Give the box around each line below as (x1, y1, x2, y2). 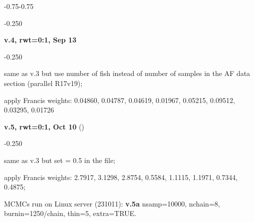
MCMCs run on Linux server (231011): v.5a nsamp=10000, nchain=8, (4, 198, 220, 208)
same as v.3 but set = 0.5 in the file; (4, 154, 116, 165)
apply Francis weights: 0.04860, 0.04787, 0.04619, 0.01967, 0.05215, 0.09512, (4, 94, 235, 105)
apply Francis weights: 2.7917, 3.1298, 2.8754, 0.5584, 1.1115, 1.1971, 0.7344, (4, 171, 238, 182)
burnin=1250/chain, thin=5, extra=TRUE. (4, 208, 136, 218)
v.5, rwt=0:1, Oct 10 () (4, 121, 84, 131)
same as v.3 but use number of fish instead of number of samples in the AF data (4, 68, 251, 78)
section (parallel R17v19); (4, 77, 83, 88)
